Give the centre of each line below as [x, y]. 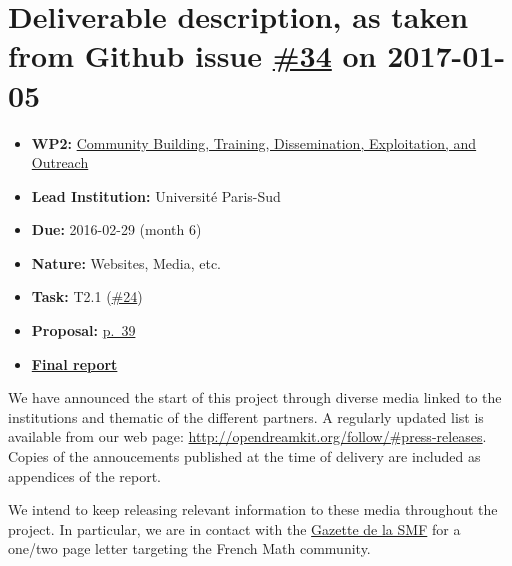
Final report [74, 363]
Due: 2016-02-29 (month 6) [116, 229]
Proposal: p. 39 [83, 330]
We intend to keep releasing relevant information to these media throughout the [253, 509]
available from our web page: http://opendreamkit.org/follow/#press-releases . [247, 436]
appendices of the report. [85, 475]
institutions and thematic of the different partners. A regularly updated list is [246, 416]
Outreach [60, 162]
